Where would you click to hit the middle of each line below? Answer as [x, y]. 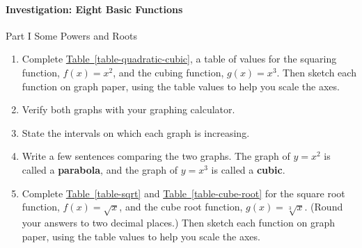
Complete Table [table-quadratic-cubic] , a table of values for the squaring [179, 59]
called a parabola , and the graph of [100, 169]
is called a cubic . [248, 169]
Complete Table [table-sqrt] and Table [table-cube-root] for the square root [183, 193]
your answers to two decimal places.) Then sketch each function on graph [178, 222]
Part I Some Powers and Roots [72, 35]
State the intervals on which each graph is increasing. [136, 132]
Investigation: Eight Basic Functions [94, 9]
